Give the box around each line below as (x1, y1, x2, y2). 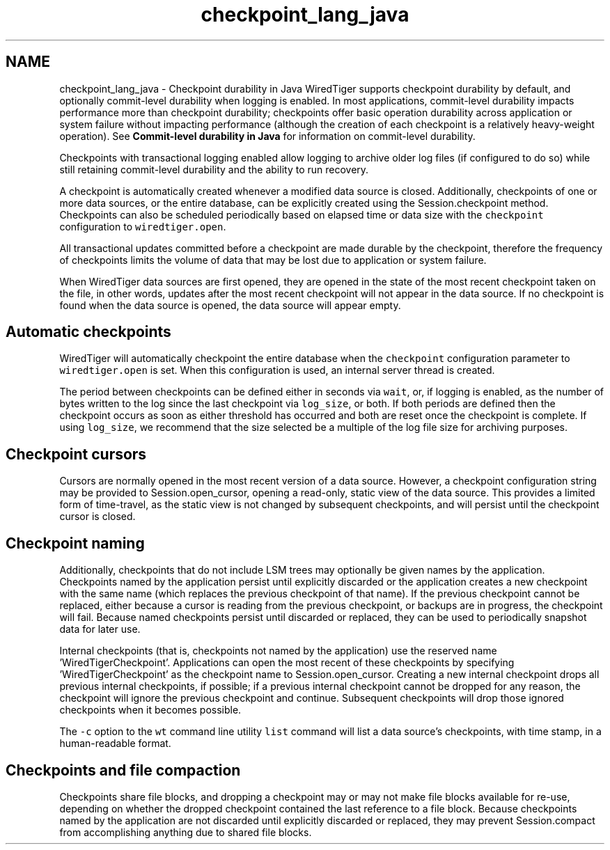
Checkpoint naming (6, 534, 145, 552)
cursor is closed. (59, 510, 136, 523)
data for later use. (59, 623, 141, 636)
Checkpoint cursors (6, 445, 147, 463)
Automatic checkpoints (6, 323, 171, 341)
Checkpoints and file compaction (6, 761, 241, 779)
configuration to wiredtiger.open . (59, 220, 226, 233)
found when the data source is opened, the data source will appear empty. (59, 299, 401, 311)
